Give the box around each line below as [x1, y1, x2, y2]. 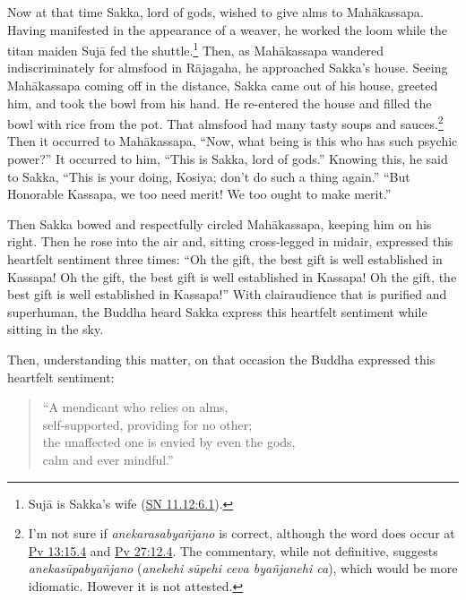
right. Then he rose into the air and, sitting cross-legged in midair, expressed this [7, 232, 453, 251]
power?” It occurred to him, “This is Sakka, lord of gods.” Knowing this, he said [7, 150, 448, 168]
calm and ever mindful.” [42, 450, 174, 468]
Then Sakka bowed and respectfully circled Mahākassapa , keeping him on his [7, 214, 432, 233]
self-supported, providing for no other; [42, 415, 253, 433]
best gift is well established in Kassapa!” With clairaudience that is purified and [7, 285, 447, 304]
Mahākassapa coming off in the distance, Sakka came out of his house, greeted [7, 76, 438, 95]
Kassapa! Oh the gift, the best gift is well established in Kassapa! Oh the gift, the [7, 267, 457, 286]
